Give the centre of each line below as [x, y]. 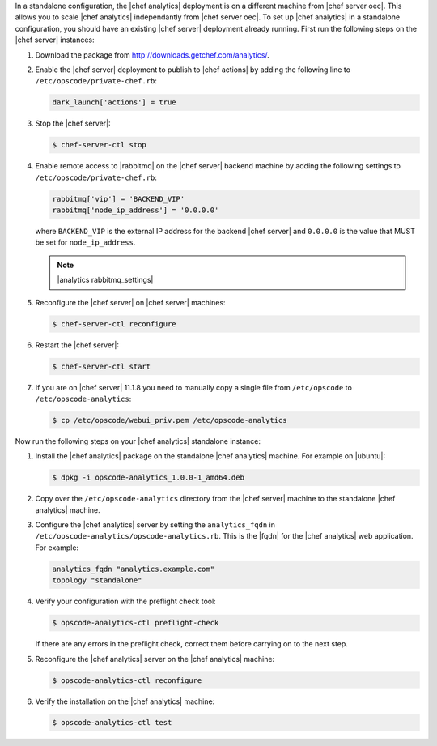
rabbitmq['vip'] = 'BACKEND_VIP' [119, 199]
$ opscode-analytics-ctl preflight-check [136, 623]
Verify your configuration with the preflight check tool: [125, 601]
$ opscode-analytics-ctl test [112, 723]
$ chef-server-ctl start [102, 366]
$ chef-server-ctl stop [100, 145]
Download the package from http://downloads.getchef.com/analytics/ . [153, 55]
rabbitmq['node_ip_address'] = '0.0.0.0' [136, 210]
